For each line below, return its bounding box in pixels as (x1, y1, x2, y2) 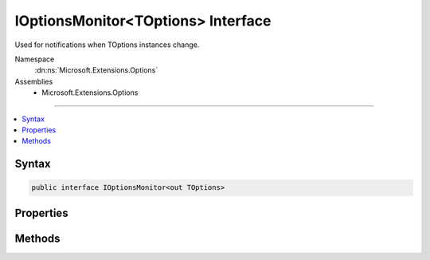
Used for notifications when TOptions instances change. (14, 40, 200, 49)
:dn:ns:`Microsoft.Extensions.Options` (34, 65, 158, 75)
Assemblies (14, 77, 53, 86)
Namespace (14, 54, 55, 64)
